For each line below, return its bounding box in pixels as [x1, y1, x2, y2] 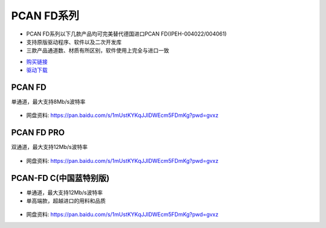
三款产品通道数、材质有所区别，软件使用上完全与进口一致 [26, 47, 169, 54]
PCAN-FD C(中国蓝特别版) [11, 173, 110, 183]
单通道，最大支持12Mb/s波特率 [26, 189, 103, 196]
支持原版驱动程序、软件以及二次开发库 [26, 38, 122, 45]
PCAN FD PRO [11, 127, 65, 138]
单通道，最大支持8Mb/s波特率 [11, 98, 86, 106]
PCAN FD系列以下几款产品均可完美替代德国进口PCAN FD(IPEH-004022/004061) [26, 30, 227, 37]
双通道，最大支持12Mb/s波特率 [11, 144, 88, 151]
